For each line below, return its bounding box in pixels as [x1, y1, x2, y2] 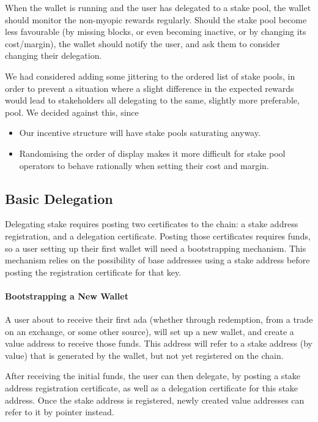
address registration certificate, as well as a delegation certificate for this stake [5, 382, 298, 394]
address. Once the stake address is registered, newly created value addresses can [5, 393, 305, 406]
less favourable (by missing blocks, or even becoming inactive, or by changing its [5, 25, 306, 38]
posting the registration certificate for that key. [5, 265, 182, 278]
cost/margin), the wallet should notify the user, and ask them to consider [5, 37, 281, 50]
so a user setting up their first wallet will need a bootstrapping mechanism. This [5, 241, 306, 254]
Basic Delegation [5, 189, 113, 208]
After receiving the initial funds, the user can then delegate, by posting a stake [5, 369, 301, 382]
